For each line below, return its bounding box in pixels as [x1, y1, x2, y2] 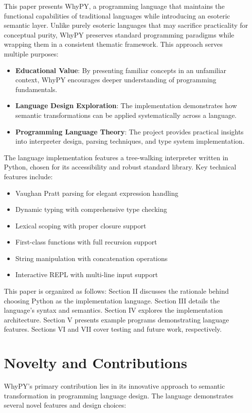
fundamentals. [15, 84, 57, 94]
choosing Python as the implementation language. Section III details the [4, 295, 220, 305]
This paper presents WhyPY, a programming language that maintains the [4, 1, 225, 11]
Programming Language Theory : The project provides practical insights [15, 126, 244, 136]
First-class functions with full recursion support [15, 237, 157, 247]
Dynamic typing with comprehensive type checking [15, 204, 167, 214]
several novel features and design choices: [4, 400, 126, 410]
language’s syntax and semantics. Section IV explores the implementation [4, 305, 223, 315]
